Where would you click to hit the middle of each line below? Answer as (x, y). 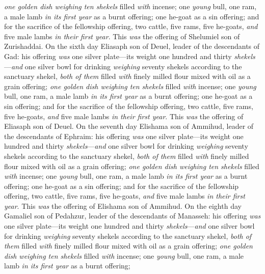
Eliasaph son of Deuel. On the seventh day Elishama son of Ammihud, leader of (129, 126)
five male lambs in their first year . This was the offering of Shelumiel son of (122, 36)
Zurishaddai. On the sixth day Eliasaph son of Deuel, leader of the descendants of (132, 46)
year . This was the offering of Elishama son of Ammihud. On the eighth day (123, 205)
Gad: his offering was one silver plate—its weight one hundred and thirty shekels (130, 56)
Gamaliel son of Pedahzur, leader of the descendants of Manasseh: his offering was (132, 216)
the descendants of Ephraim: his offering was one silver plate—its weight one (124, 136)
